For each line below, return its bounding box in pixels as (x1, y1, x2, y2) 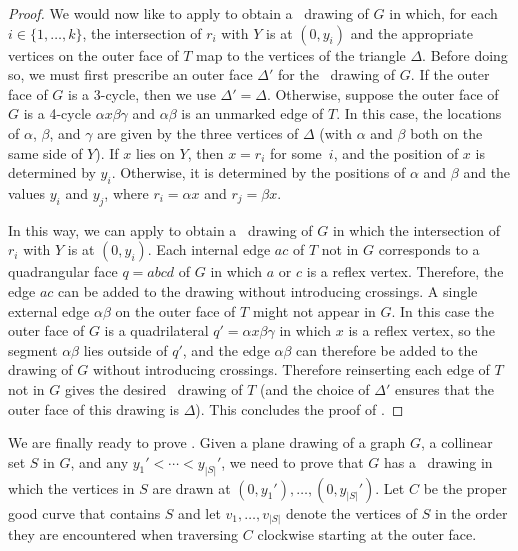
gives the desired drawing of (64, 378, 243, 399)
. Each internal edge (147, 239, 271, 260)
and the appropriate (350, 22, 473, 43)
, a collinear (421, 432, 493, 453)
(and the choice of (259, 378, 370, 399)
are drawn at (152, 477, 231, 498)
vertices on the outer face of (8, 44, 179, 65)
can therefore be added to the (296, 339, 478, 360)
